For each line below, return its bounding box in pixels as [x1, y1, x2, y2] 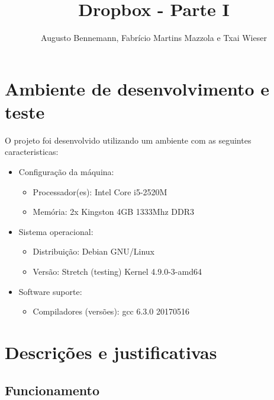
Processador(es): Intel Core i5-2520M [33, 185, 167, 198]
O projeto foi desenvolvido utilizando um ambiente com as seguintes [5, 134, 252, 146]
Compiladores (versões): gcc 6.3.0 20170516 [33, 305, 189, 318]
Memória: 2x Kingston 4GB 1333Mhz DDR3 [33, 205, 195, 218]
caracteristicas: [5, 145, 59, 158]
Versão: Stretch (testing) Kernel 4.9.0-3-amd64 [33, 265, 202, 277]
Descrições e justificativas [5, 339, 217, 364]
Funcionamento [5, 380, 100, 399]
